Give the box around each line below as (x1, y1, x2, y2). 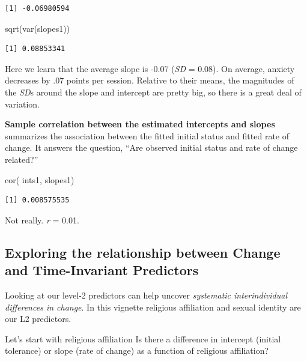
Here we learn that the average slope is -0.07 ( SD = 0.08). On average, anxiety (5, 62, 295, 74)
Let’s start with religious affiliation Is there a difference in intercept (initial (5, 332, 281, 345)
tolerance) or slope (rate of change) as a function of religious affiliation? (5, 344, 269, 357)
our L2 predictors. (5, 312, 71, 325)
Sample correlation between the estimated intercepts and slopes (5, 118, 275, 130)
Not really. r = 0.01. (5, 213, 79, 226)
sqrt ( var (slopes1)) (5, 22, 70, 34)
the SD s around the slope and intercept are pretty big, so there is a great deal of (5, 85, 302, 98)
